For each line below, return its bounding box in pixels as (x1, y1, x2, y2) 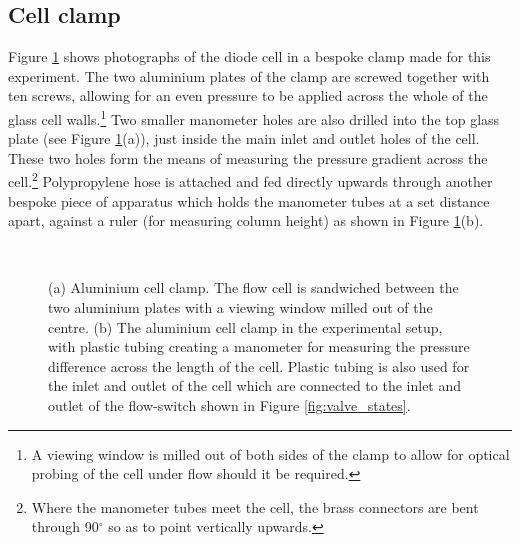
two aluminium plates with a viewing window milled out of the (48, 297, 433, 318)
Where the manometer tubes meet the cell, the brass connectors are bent (31, 496, 479, 517)
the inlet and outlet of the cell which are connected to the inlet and (48, 375, 462, 396)
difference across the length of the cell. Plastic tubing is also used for (48, 355, 470, 376)
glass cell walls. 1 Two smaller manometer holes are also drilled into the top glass (8, 105, 500, 129)
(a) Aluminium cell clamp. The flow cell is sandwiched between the (48, 277, 459, 298)
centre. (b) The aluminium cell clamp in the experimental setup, (48, 316, 443, 337)
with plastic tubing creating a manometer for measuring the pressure (48, 336, 470, 357)
